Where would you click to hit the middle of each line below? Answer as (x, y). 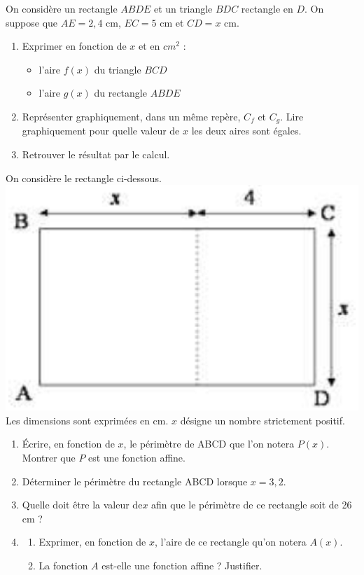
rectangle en (267, 8)
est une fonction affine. (137, 457)
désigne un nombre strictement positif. (262, 420)
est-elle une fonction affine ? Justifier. (182, 565)
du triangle (118, 69)
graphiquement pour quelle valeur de (101, 131)
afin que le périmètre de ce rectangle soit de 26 (252, 505)
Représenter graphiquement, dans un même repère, (131, 116)
